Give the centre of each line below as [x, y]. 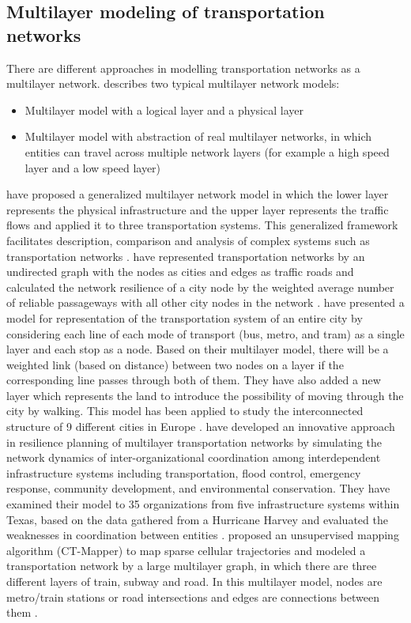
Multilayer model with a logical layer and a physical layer [164, 109]
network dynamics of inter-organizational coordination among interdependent [194, 457]
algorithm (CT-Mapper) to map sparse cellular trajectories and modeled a [186, 550]
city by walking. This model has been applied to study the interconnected [185, 411]
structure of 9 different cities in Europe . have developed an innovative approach [201, 427]
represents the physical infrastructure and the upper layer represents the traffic [198, 209]
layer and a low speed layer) [93, 167]
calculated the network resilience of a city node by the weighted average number [200, 287]
